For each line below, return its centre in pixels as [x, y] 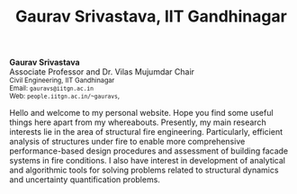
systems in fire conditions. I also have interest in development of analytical [148, 161]
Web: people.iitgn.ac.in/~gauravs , [64, 96]
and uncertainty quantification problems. [85, 180]
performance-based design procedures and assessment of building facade [149, 151]
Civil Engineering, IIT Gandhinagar [62, 81]
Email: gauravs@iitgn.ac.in [52, 88]
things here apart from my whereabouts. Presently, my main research [138, 122]
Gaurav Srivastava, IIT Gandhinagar [151, 17]
